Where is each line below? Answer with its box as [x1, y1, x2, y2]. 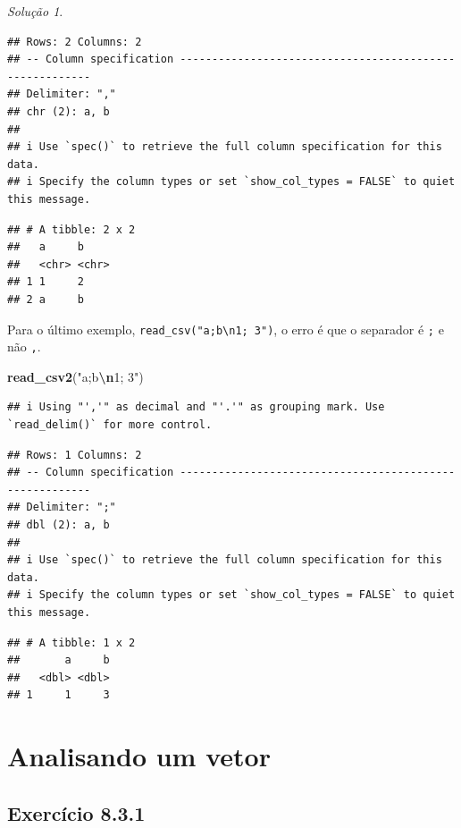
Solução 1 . [7, 2, 63, 20]
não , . [7, 337, 41, 356]
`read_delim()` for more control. [7, 418, 213, 431]
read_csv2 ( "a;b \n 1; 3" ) [7, 367, 144, 385]
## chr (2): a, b [7, 105, 110, 118]
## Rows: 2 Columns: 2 [7, 35, 142, 48]
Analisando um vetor [7, 738, 271, 774]
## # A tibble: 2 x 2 [7, 223, 136, 236]
